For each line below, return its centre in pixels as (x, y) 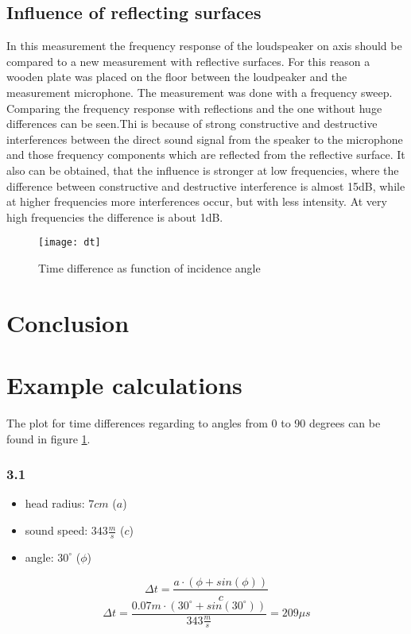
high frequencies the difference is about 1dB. (115, 216)
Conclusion (68, 322)
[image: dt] (70, 243)
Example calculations (124, 385)
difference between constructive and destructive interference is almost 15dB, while (206, 186)
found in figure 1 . (48, 438)
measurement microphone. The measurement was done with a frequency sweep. (200, 92)
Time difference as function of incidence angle (149, 267)
